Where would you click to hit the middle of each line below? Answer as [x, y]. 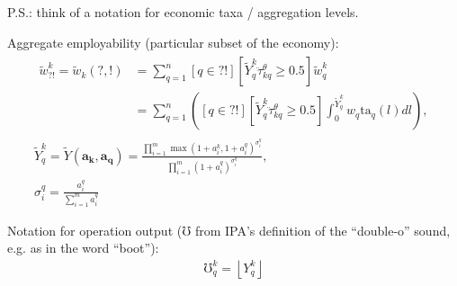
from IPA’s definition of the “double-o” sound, [323, 230]
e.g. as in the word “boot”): [83, 248]
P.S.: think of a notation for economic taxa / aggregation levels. [183, 12]
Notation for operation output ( [95, 230]
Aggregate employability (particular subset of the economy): [173, 42]
